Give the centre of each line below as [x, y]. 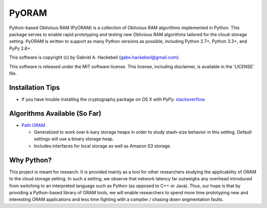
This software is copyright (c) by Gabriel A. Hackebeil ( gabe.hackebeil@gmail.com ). [94, 57]
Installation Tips [35, 87]
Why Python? [30, 160]
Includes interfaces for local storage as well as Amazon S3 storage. [103, 146]
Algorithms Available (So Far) [55, 113]
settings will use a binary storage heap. [74, 139]
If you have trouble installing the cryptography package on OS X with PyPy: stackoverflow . [114, 99]
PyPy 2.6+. [20, 48]
